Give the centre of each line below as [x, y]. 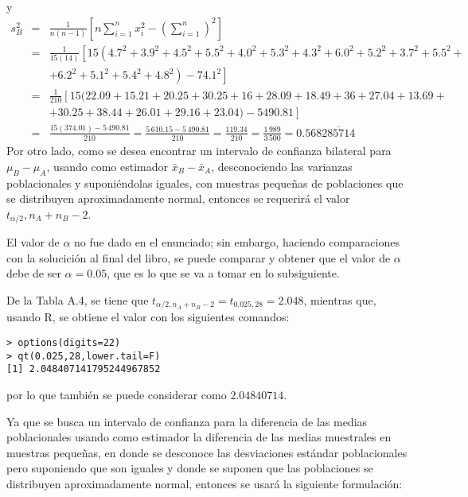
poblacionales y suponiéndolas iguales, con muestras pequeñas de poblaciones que [205, 182]
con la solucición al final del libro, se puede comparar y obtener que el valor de [199, 257]
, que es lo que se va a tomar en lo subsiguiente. [223, 273]
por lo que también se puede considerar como [117, 395]
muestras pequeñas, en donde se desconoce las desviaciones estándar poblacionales [207, 452]
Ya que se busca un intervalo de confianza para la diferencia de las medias [187, 421]
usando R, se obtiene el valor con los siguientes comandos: [148, 317]
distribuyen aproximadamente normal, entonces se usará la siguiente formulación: [205, 483]
